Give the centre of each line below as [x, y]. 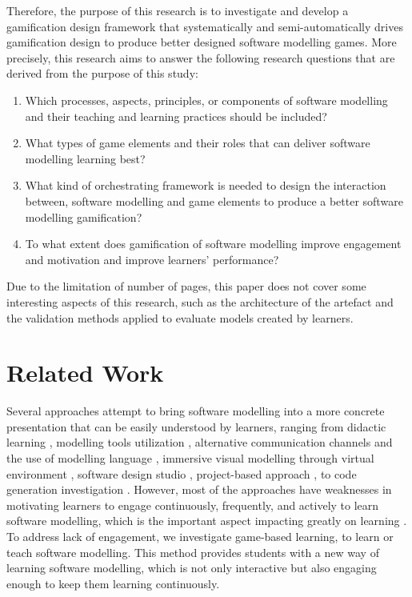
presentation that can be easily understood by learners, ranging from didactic [196, 426]
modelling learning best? [85, 158]
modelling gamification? [84, 216]
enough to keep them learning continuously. [113, 583]
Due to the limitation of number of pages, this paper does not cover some [186, 286]
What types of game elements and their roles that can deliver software [198, 143]
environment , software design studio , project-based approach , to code [182, 473]
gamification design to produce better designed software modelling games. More [202, 42]
